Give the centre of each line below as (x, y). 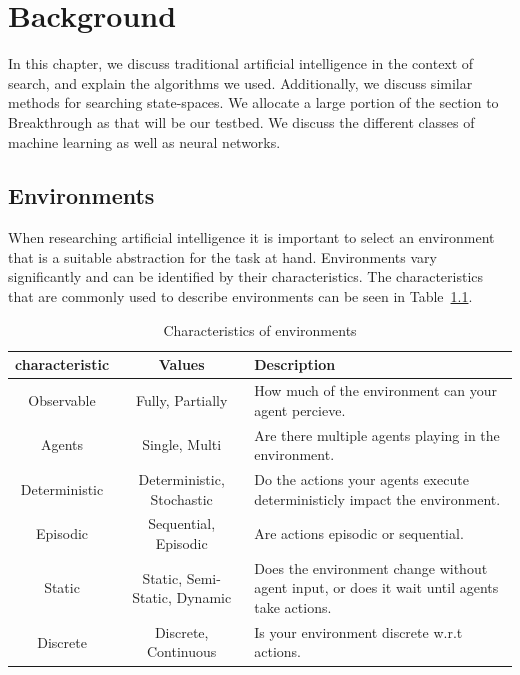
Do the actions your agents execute (361, 478)
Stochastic (181, 498)
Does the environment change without (371, 567)
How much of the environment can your (375, 390)
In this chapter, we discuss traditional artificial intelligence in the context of (241, 63)
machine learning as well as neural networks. (144, 141)
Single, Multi (182, 444)
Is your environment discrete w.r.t (358, 631)
